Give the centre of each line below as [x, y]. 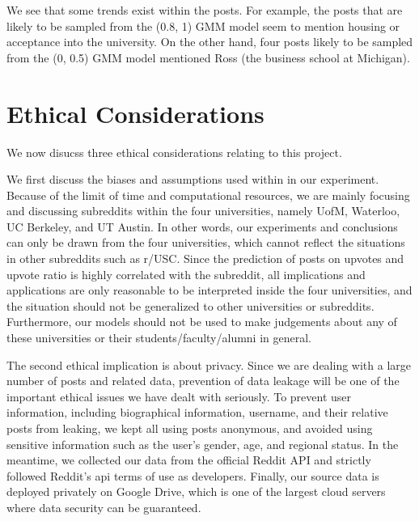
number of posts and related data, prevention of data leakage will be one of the [203, 381]
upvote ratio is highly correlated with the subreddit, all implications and [186, 274]
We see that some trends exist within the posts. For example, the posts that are [205, 10]
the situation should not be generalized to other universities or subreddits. [190, 305]
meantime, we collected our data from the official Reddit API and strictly [189, 460]
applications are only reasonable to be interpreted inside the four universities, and [209, 290]
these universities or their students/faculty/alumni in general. [159, 338]
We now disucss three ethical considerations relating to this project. [174, 152]
